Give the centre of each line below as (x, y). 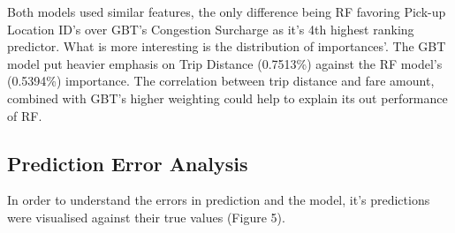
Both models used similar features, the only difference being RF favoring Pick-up (227, 11)
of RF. (25, 115)
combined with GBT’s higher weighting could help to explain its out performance (227, 98)
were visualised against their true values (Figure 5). (146, 217)
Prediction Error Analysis (128, 163)
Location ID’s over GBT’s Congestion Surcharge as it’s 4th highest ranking (211, 29)
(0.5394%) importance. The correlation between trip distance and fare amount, (221, 81)
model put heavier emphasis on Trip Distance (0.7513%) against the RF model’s (225, 63)
